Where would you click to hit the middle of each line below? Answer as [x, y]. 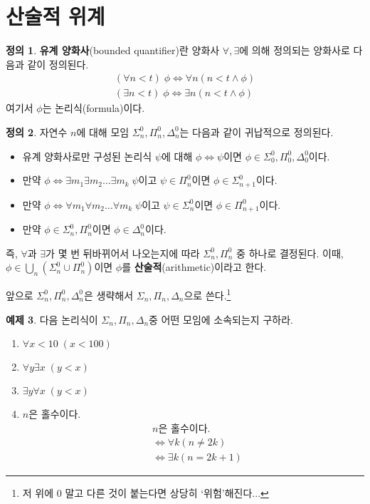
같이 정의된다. [58, 64]
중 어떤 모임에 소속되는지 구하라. [221, 319]
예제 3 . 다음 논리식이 [52, 319]
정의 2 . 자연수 [37, 132]
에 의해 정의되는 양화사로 [295, 50]
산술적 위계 [55, 16]
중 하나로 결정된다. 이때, [290, 253]
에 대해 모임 [103, 132]
